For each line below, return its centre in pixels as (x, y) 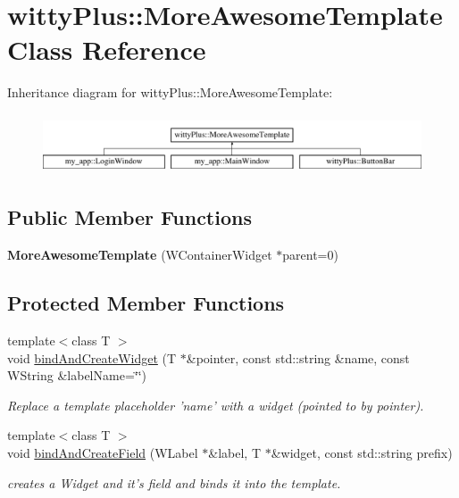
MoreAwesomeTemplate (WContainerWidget (140, 255)
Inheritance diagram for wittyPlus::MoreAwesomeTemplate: (170, 92)
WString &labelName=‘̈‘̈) (77, 375)
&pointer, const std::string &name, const (298, 357)
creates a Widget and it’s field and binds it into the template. (174, 482)
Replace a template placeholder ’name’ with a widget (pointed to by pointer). (216, 405)
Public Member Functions (129, 217)
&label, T (234, 452)
